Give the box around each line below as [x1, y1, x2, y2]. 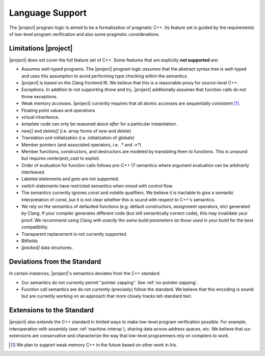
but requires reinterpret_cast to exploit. [21, 155, 100, 162]
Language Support [9, 7, 87, 18]
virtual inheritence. [21, 114, 60, 120]
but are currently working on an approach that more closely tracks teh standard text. [21, 293, 192, 299]
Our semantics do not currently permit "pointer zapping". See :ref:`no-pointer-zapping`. [21, 279, 198, 285]
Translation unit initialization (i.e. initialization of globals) [21, 135, 134, 141]
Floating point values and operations [21, 107, 95, 113]
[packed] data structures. [21, 245, 73, 250]
